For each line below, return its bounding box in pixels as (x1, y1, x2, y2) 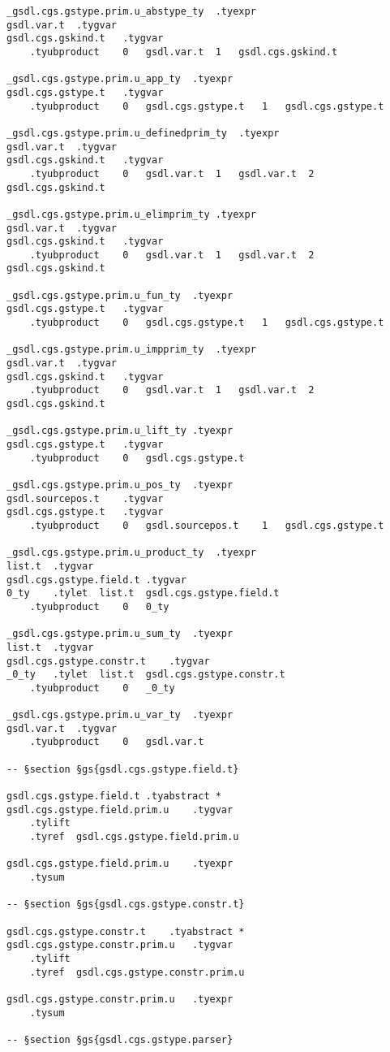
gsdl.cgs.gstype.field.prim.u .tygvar (6, 803, 234, 816)
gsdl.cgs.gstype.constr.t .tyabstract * (6, 925, 245, 937)
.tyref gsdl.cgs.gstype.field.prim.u (29, 831, 239, 843)
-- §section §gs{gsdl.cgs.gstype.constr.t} (6, 898, 245, 911)
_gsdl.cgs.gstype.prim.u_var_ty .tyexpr (6, 709, 234, 721)
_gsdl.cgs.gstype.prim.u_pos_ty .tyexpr (6, 478, 234, 491)
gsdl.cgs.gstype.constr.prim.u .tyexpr (6, 993, 234, 1005)
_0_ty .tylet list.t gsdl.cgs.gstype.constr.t (6, 669, 285, 681)
